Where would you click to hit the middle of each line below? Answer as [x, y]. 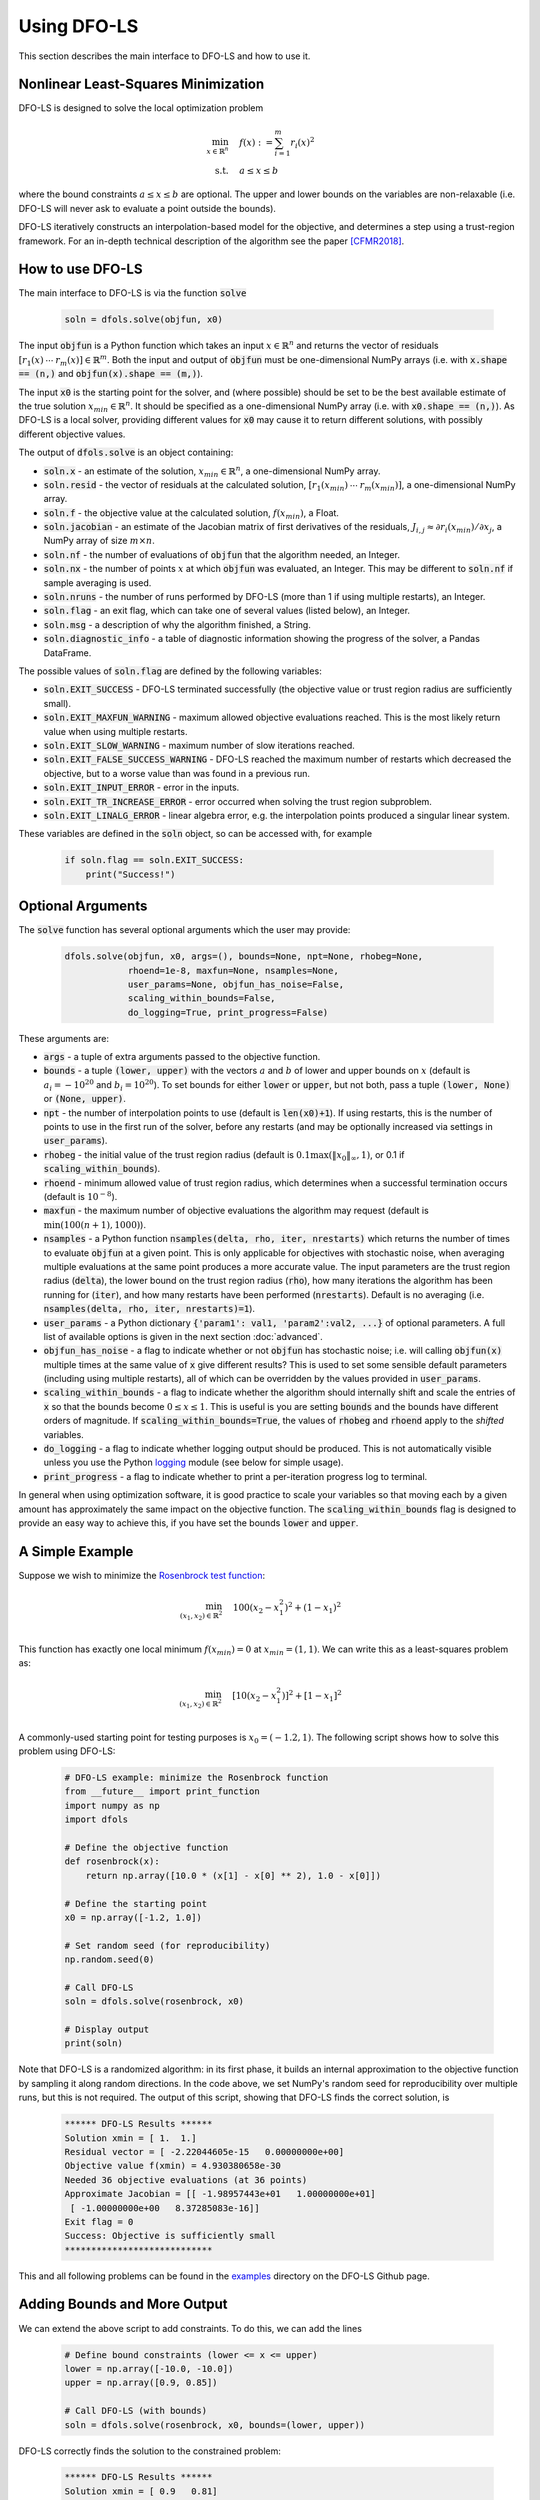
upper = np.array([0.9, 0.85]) [141, 2383]
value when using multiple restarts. [116, 731]
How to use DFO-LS [80, 269]
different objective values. [72, 434]
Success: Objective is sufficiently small [170, 2236]
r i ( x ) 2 [302, 142]
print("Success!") [130, 874]
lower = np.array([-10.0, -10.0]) [149, 2368]
